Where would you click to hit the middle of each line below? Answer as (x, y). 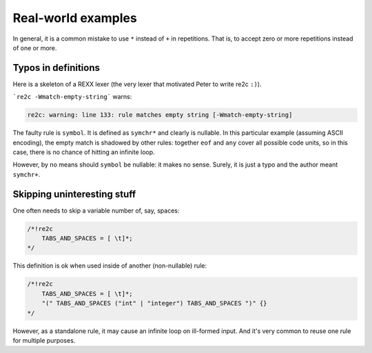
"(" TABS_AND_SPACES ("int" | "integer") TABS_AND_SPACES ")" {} (154, 303)
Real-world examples (75, 18)
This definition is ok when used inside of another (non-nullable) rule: (110, 266)
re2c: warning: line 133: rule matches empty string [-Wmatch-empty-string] (160, 115)
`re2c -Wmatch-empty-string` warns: (72, 97)
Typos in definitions (56, 68)
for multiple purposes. (44, 340)
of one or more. (35, 47)
